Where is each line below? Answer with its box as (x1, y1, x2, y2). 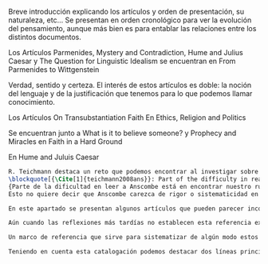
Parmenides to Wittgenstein (8, 65, 100, 74)
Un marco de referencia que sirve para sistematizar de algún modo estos (8, 234, 259, 242)
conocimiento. (8, 98, 56, 106)
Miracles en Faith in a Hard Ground (8, 137, 123, 146)
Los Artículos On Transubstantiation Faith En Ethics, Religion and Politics (8, 113, 246, 122)
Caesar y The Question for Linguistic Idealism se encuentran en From (8, 56, 236, 66)
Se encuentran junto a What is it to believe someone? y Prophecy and (8, 128, 237, 138)
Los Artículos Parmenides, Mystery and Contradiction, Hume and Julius (8, 48, 243, 57)
